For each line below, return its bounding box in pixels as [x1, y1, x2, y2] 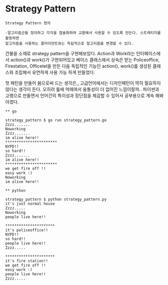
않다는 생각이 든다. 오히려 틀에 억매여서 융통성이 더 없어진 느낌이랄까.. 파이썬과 [5, 86, 159, 92]
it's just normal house [5, 201, 55, 206]
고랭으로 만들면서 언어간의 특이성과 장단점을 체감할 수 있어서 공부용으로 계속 [5, 92, 154, 99]
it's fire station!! [5, 258, 49, 263]
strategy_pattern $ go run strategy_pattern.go [5, 118, 107, 123]
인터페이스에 [136, 50, 161, 56]
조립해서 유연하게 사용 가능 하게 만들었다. [14, 69, 96, 75]
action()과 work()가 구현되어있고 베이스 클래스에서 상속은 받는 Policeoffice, [10, 56, 160, 63]
